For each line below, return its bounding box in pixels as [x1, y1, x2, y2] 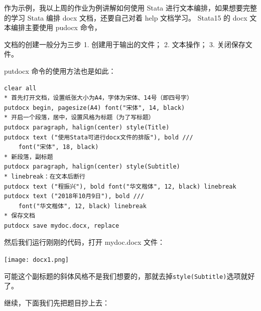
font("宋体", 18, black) [18, 143, 99, 151]
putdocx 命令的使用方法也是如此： [4, 65, 116, 76]
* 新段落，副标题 [4, 153, 53, 161]
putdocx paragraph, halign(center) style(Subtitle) [4, 163, 180, 171]
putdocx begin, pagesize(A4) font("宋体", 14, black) [4, 104, 185, 111]
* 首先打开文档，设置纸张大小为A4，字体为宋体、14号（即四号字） [4, 94, 193, 102]
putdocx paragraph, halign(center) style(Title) [4, 123, 170, 131]
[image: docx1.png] [4, 256, 69, 264]
